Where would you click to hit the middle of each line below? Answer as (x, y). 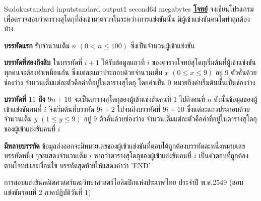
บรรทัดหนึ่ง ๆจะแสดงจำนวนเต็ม (46, 155)
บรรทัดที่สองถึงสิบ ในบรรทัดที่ (43, 62)
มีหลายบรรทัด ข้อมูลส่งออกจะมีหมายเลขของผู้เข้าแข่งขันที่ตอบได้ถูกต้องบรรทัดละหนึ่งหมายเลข (125, 145)
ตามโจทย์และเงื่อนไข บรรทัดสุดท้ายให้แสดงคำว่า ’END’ (77, 165)
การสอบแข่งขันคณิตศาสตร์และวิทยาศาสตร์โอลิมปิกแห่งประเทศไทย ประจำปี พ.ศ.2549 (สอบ (124, 182)
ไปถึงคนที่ (192, 99)
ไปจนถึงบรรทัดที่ (139, 109)
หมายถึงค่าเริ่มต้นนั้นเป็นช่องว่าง (214, 82)
